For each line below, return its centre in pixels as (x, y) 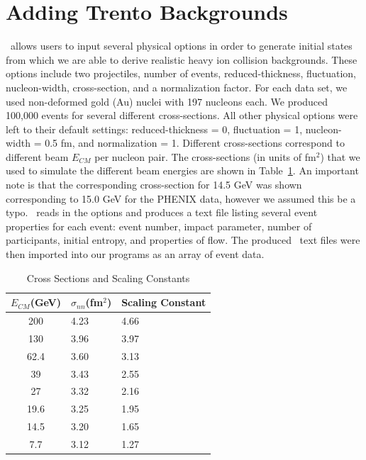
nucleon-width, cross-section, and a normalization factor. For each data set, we (177, 87)
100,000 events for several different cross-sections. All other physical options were (182, 115)
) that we (340, 156)
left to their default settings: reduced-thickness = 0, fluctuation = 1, (154, 129)
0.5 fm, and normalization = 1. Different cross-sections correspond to (195, 143)
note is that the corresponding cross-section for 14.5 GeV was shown (154, 185)
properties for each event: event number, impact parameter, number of (159, 226)
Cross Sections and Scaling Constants (108, 277)
